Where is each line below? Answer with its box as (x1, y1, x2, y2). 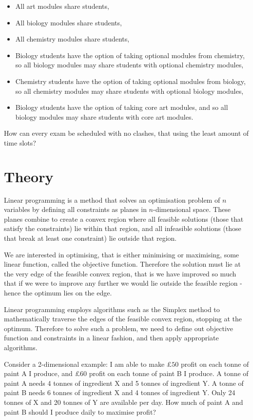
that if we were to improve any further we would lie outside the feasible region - (4, 278, 242, 288)
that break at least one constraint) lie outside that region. (4, 233, 177, 243)
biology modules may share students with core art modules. (15, 111, 194, 122)
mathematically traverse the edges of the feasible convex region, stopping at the (4, 314, 242, 324)
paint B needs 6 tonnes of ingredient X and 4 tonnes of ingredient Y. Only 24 (4, 387, 235, 398)
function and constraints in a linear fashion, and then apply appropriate (4, 333, 219, 343)
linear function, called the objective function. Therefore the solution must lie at (4, 259, 241, 269)
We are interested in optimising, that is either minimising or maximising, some (4, 249, 239, 259)
